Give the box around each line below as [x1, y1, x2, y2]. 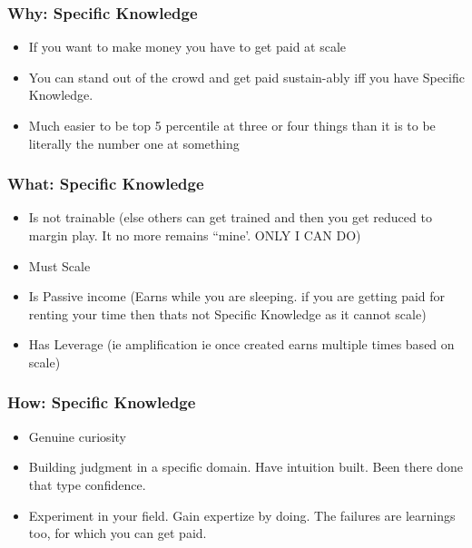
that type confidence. [28, 475, 146, 494]
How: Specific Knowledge [7, 391, 196, 414]
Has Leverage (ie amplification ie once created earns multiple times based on [28, 335, 455, 354]
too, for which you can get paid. [28, 524, 207, 543]
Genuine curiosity [28, 426, 126, 445]
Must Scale [28, 256, 91, 275]
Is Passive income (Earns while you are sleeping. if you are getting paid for [28, 287, 446, 306]
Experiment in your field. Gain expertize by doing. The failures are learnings [28, 505, 456, 524]
